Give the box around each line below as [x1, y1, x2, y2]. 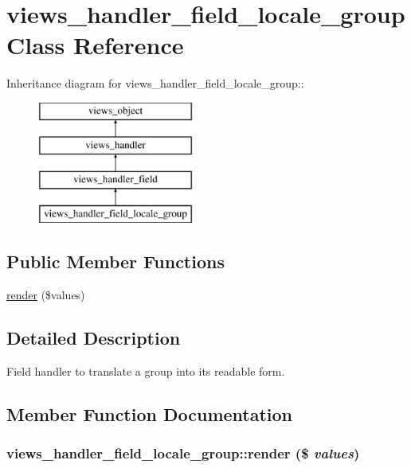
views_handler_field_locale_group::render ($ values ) [6, 443, 360, 462]
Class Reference [6, 29, 184, 61]
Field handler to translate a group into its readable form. [6, 362, 285, 379]
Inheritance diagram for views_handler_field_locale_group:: [6, 75, 304, 92]
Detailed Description [6, 325, 181, 349]
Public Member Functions [6, 249, 225, 274]
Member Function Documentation [6, 401, 293, 426]
